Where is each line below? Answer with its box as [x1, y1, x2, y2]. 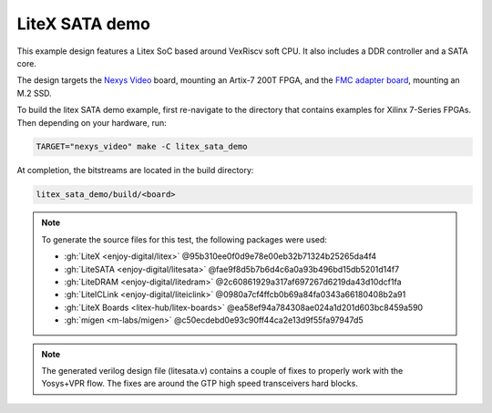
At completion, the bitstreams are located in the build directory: [16, 165, 254, 176]
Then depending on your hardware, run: [16, 117, 168, 128]
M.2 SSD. [16, 88, 52, 98]
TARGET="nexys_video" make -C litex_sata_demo [36, 141, 248, 152]
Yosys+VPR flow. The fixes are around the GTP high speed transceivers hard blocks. [41, 378, 359, 389]
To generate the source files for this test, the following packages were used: [41, 233, 328, 245]
